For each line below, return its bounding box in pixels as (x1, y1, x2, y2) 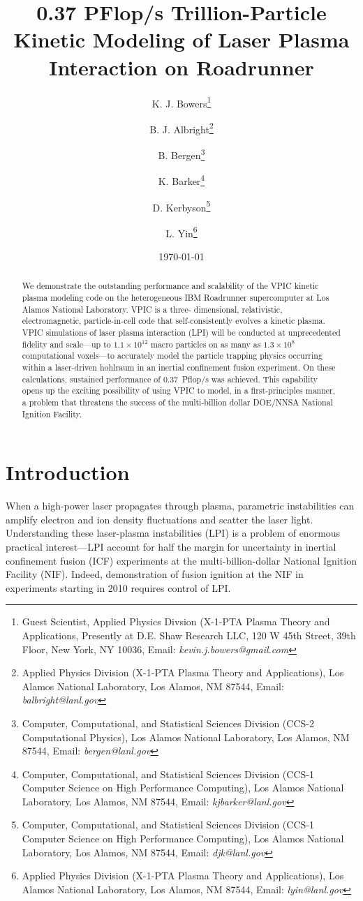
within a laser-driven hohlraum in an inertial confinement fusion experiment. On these (22, 361, 336, 373)
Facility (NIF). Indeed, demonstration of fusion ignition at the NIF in (6, 567, 304, 581)
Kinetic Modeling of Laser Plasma (13, 25, 350, 54)
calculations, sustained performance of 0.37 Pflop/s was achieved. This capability (22, 373, 318, 385)
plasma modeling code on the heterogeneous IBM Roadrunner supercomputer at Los (22, 292, 329, 304)
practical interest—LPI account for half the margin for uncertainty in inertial (6, 539, 336, 553)
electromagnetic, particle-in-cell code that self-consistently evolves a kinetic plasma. (22, 315, 325, 327)
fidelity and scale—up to (22, 338, 111, 350)
